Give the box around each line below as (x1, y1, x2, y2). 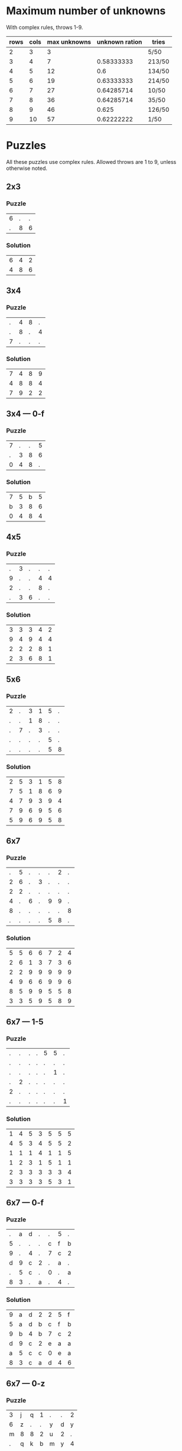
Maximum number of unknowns (6, 4, 166, 18)
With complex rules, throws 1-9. (6, 24, 83, 31)
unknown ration (96, 37, 142, 46)
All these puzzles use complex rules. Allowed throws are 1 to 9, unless (6, 158, 177, 165)
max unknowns (47, 37, 92, 46)
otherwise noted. (6, 165, 48, 172)
